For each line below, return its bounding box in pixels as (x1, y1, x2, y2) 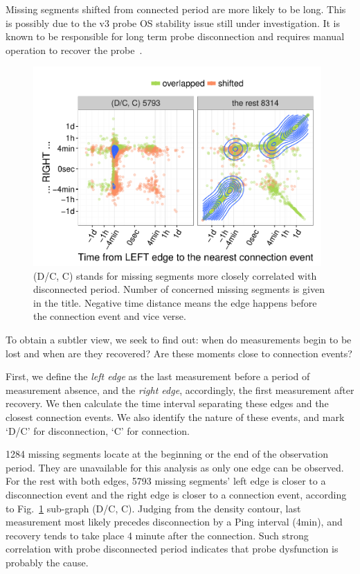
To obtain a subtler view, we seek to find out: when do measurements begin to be (6, 332, 352, 346)
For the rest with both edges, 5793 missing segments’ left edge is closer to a (6, 474, 326, 488)
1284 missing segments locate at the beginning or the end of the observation (6, 447, 328, 461)
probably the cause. (6, 555, 89, 569)
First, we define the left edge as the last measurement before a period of (6, 369, 310, 384)
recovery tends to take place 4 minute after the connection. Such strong (6, 528, 309, 542)
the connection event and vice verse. (33, 309, 186, 323)
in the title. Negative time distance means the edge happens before (33, 295, 317, 310)
